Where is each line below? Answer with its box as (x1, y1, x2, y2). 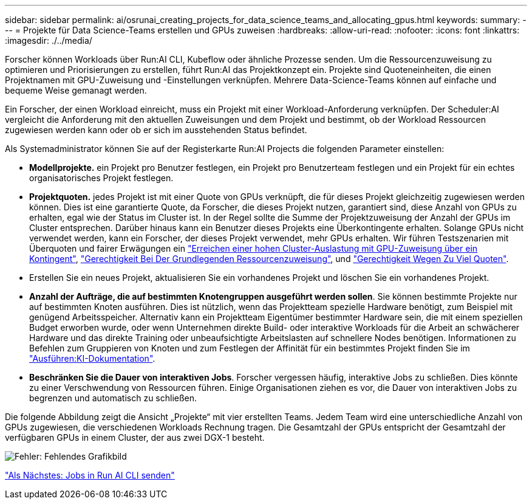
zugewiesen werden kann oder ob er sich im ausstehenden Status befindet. (5, 125, 307, 135)
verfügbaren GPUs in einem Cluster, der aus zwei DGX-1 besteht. (5, 432, 265, 443)
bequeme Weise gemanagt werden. (5, 85, 147, 95)
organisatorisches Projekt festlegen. (29, 173, 174, 183)
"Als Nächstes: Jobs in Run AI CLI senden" (5, 470, 175, 480)
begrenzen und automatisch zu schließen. (29, 393, 197, 403)
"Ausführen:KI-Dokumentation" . (29, 353, 155, 364)
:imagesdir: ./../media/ (5, 35, 92, 46)
